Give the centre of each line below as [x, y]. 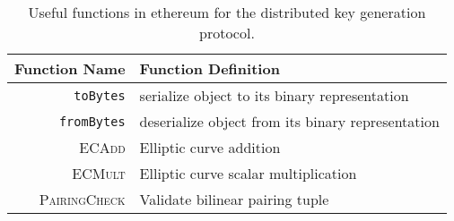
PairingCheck [82, 199]
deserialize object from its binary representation [289, 121]
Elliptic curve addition [210, 147]
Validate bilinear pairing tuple [234, 199]
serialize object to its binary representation [274, 95]
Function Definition [210, 68]
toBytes [100, 95]
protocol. [227, 33]
